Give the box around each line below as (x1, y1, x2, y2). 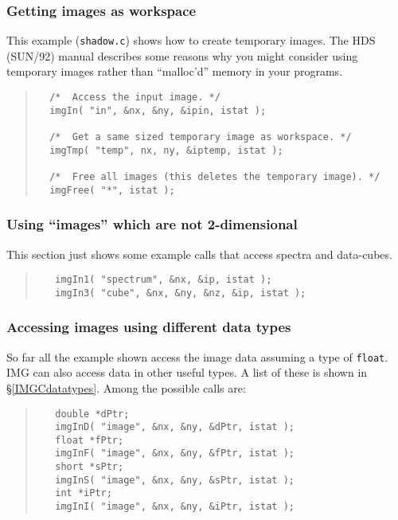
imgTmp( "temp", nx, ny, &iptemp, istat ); (49, 144, 283, 156)
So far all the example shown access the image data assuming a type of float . (6, 348, 388, 365)
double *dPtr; (55, 408, 130, 420)
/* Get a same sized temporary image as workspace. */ (49, 131, 352, 143)
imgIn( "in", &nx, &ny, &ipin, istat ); (49, 104, 267, 116)
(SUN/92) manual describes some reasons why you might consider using (6, 47, 358, 64)
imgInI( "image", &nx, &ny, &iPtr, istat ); (55, 501, 295, 513)
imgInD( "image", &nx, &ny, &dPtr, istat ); (55, 421, 295, 433)
